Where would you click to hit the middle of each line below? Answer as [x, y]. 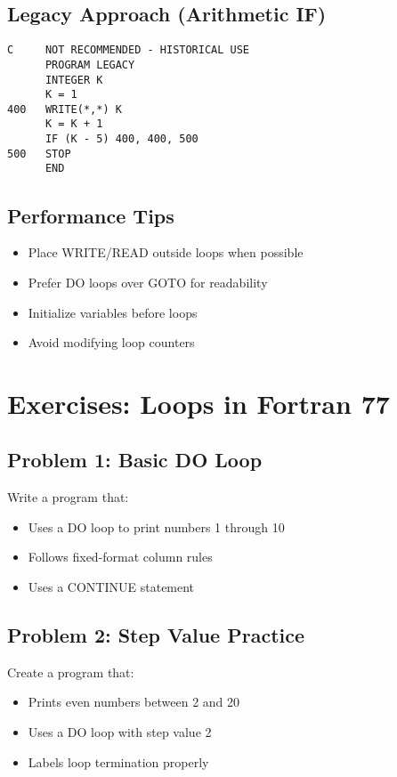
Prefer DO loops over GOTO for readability [148, 282]
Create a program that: [71, 672]
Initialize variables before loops [113, 312]
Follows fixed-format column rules [120, 557]
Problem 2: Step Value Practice [156, 635]
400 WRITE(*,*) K [65, 109]
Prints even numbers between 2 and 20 [134, 702]
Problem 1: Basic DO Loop [135, 460]
